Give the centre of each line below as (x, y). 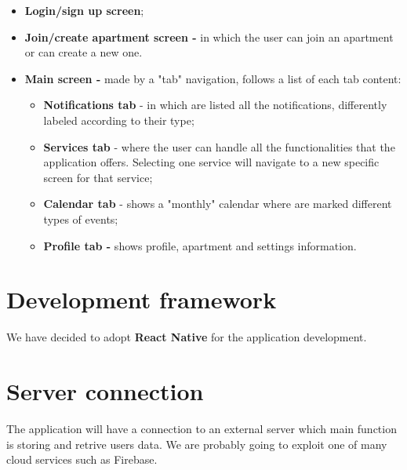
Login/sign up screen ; (84, 10)
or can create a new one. (84, 52)
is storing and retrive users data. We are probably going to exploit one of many (197, 444)
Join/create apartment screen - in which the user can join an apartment (209, 36)
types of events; (81, 219)
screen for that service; (98, 177)
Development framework (142, 299)
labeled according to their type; (119, 120)
